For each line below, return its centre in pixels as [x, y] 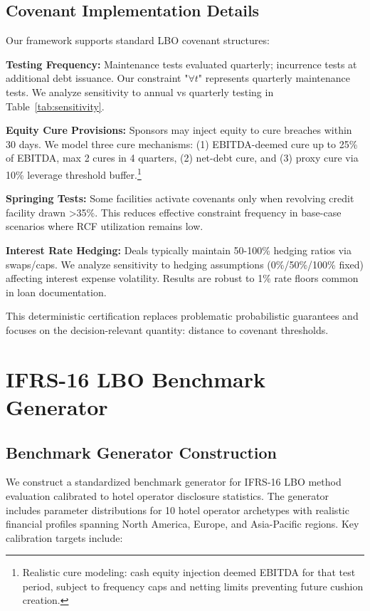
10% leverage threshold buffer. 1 [74, 173]
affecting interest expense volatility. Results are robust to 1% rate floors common [182, 278]
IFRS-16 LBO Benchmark [136, 378]
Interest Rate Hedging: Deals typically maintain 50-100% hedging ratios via [179, 250]
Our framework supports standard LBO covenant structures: [138, 40]
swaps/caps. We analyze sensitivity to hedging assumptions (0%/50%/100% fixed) [185, 264]
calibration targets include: [64, 537]
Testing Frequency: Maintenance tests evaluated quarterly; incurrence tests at [181, 64]
